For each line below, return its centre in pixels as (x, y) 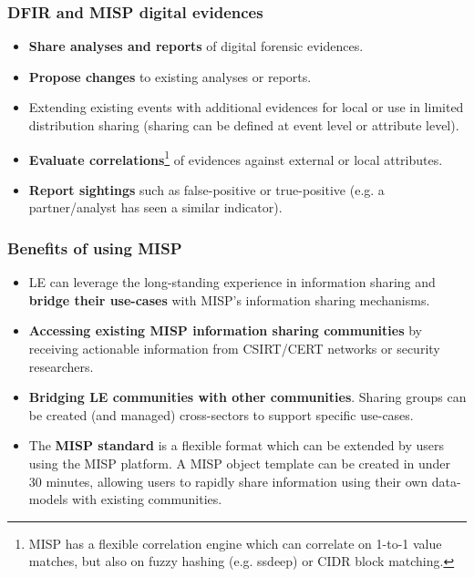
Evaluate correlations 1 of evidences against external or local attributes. (236, 158)
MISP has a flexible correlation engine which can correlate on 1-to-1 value (235, 543)
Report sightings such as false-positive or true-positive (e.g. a (206, 189)
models (48, 499)
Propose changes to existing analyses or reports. (170, 76)
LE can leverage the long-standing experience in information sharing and (232, 282)
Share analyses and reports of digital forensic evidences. (196, 46)
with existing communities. (147, 499)
